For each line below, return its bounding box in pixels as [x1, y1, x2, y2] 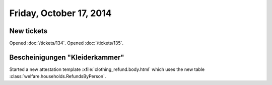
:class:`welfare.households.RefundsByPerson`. [9, 73, 106, 79]
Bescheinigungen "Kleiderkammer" [9, 53, 124, 61]
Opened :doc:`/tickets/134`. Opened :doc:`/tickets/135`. [9, 40, 123, 46]
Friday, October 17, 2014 [9, 8, 112, 19]
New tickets [9, 27, 48, 35]
